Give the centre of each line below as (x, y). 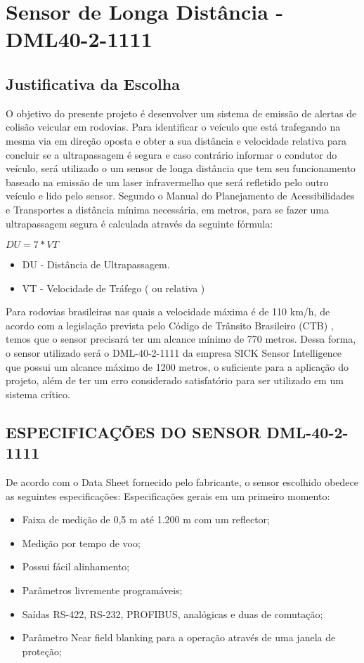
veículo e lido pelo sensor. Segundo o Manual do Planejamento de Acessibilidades (180, 196)
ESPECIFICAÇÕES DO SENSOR (134, 432)
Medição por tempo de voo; (81, 543)
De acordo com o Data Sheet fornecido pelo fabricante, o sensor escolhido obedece (182, 482)
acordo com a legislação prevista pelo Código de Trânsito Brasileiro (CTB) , (170, 325)
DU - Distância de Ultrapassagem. (96, 264)
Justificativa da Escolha (93, 83)
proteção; (42, 651)
